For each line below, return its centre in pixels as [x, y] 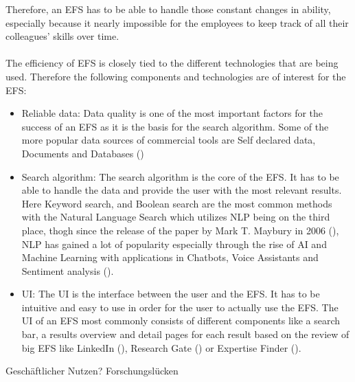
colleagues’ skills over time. [62, 36]
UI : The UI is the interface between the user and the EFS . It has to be [171, 294]
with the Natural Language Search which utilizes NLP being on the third [176, 217]
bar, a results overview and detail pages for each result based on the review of [185, 334]
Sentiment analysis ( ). [68, 270]
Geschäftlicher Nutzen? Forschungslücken [92, 371]
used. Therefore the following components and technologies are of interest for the [176, 76]
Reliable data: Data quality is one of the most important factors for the [172, 113]
